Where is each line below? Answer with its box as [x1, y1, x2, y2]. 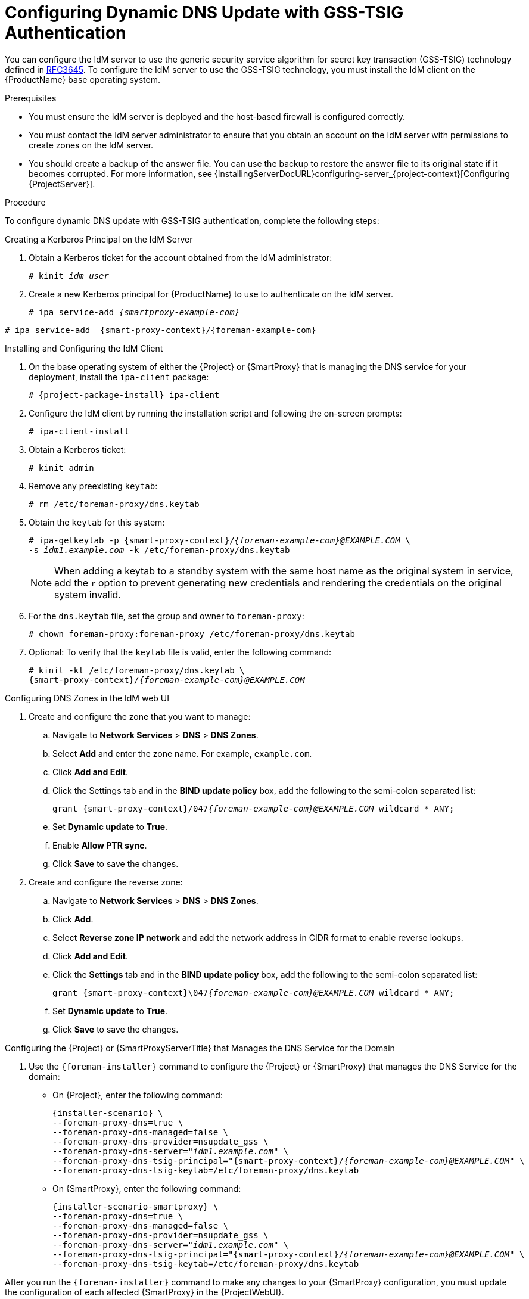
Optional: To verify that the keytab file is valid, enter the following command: [29, 647, 332, 657]
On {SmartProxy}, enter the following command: [52, 1183, 241, 1194]
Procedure [5, 197, 46, 207]
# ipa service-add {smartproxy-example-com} [29, 307, 240, 317]
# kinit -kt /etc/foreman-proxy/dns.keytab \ [29, 665, 245, 675]
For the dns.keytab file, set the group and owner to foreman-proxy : [29, 610, 304, 621]
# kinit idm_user [29, 271, 109, 281]
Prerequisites [5, 92, 57, 103]
